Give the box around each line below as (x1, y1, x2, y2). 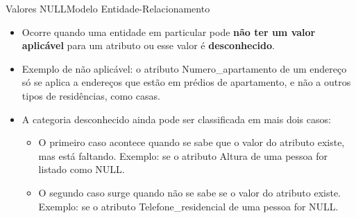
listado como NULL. (38, 162, 125, 176)
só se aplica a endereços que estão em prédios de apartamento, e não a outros (22, 75, 351, 89)
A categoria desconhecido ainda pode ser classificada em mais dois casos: (22, 111, 331, 126)
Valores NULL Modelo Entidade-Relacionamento (6, 1, 210, 15)
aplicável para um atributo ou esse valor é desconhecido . (22, 38, 275, 53)
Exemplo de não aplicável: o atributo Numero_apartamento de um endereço (22, 61, 347, 75)
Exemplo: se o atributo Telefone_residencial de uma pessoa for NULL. (38, 199, 339, 213)
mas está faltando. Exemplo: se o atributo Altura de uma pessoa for (38, 148, 328, 163)
